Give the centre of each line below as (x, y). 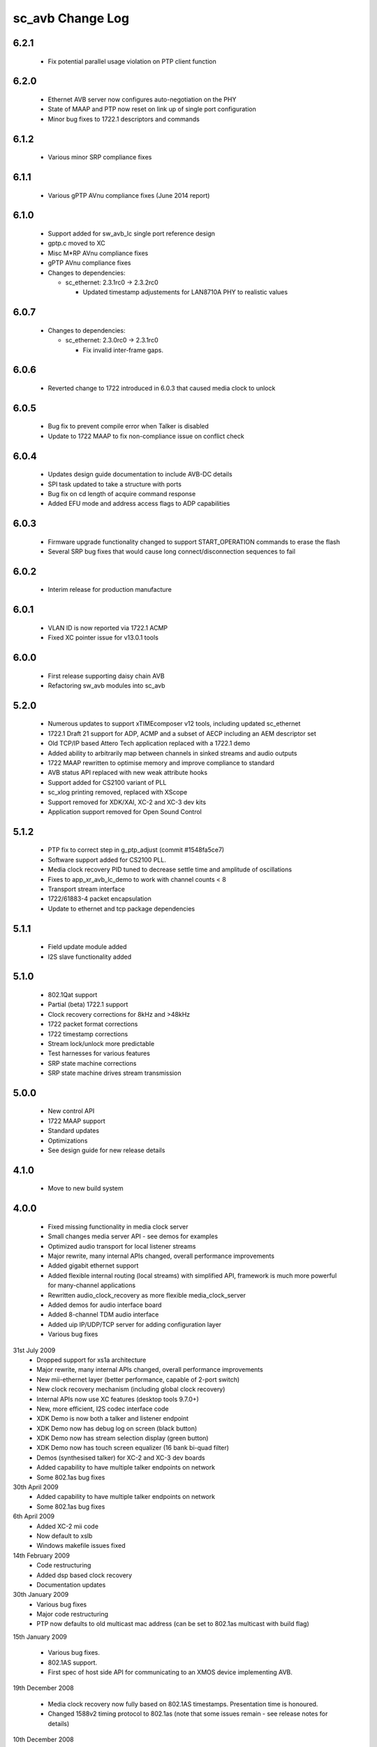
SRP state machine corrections (92, 1063)
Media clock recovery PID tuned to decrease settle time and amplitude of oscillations (170, 869)
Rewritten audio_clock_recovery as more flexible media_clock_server (147, 1295)
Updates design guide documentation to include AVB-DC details (140, 474)
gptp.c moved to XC (77, 243)
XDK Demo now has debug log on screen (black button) (117, 1428)
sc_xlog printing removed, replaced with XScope (118, 792)
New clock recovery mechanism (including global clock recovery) (131, 1389)
